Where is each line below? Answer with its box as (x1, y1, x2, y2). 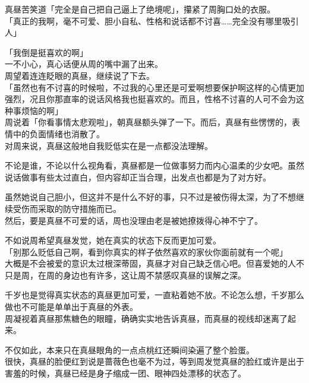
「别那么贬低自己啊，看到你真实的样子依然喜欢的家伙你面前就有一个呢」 (5, 245, 288, 258)
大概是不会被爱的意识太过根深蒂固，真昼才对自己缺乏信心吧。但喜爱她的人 (5, 257, 296, 270)
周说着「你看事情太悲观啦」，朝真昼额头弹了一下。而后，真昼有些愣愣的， (5, 116, 292, 128)
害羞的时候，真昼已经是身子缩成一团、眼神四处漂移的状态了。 (5, 367, 246, 379)
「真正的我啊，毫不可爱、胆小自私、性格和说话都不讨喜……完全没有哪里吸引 (5, 14, 299, 27)
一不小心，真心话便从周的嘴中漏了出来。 (5, 58, 163, 70)
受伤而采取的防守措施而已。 (12, 202, 121, 214)
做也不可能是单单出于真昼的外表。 (5, 300, 138, 313)
